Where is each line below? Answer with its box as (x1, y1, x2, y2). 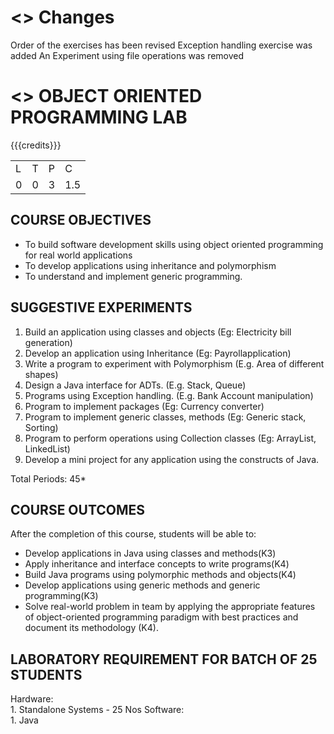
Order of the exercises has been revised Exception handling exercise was (10, 39, 313, 51)
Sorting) (24, 421, 59, 433)
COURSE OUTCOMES (10, 501, 146, 518)
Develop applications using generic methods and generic (24, 579, 261, 591)
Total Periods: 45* (10, 472, 87, 485)
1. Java (10, 714, 39, 726)
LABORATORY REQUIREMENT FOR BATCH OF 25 (10, 651, 318, 668)
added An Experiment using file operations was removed (10, 49, 245, 61)
